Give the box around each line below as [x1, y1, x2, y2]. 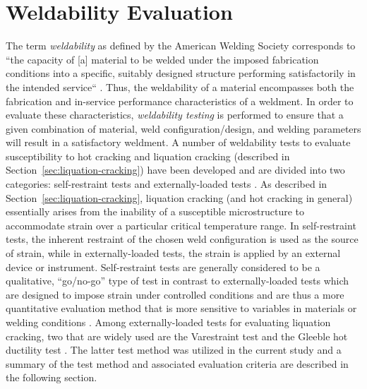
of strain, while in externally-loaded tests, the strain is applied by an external [6, 246, 341, 261]
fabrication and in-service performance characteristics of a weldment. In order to [6, 93, 354, 108]
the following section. [6, 370, 97, 385]
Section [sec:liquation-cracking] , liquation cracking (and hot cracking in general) [6, 190, 353, 205]
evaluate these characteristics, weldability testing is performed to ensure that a [6, 107, 344, 122]
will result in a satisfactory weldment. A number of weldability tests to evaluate [6, 135, 351, 150]
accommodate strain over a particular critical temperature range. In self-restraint [6, 217, 356, 232]
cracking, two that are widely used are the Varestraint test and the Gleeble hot [6, 328, 348, 343]
